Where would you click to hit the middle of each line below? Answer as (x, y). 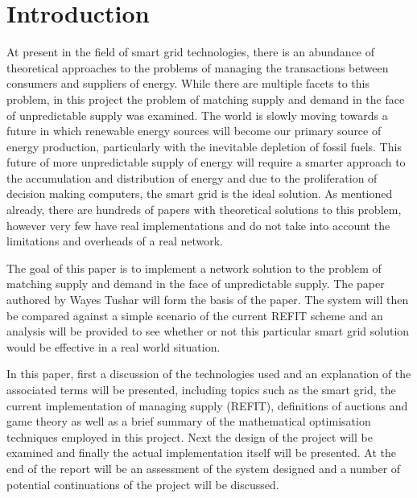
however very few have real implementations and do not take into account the (198, 225)
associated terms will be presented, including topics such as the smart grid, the (201, 389)
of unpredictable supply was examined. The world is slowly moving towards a (197, 115)
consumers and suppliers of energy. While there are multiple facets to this (188, 83)
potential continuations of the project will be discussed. (143, 484)
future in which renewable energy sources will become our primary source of (194, 131)
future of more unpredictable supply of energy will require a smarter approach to (206, 162)
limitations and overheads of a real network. (115, 241)
